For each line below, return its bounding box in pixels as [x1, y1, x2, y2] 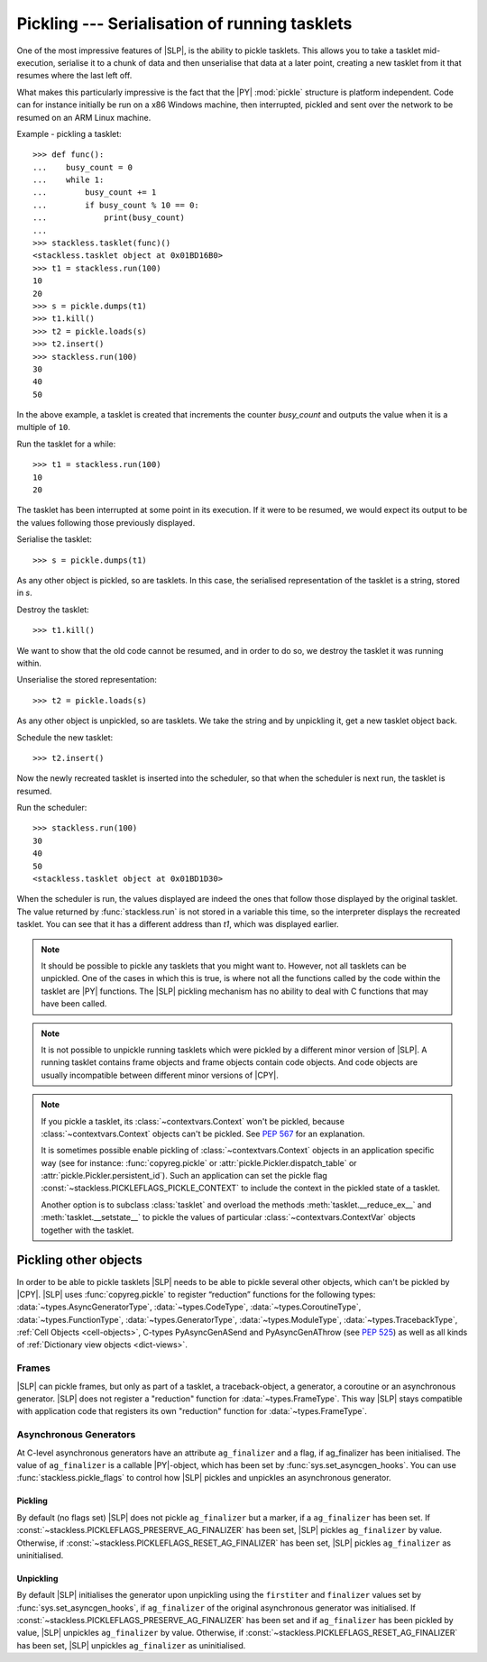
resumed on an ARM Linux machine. [16, 112, 152, 123]
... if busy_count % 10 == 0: [32, 199, 200, 210]
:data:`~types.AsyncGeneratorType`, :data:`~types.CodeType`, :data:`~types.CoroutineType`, [16, 1301, 362, 1312]
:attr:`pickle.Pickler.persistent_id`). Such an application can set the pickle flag [41, 1171, 328, 1181]
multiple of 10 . [16, 422, 71, 433]
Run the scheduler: [16, 803, 87, 813]
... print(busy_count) [32, 213, 185, 223]
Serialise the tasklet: [16, 534, 92, 545]
